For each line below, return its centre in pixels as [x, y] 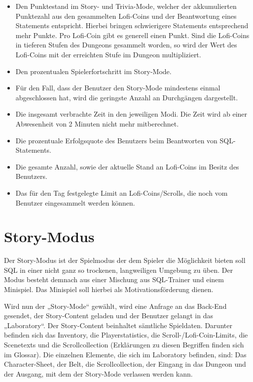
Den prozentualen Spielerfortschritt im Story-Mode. [93, 71]
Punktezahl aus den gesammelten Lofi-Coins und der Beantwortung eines [126, 16]
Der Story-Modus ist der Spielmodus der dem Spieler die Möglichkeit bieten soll [125, 260]
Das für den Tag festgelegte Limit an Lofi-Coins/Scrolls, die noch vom [122, 192]
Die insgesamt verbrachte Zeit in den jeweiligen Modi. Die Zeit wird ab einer [131, 114]
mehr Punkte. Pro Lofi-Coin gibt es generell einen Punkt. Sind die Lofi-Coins [132, 35]
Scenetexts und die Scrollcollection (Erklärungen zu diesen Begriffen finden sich [124, 344]
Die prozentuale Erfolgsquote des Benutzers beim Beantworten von [116, 140]
